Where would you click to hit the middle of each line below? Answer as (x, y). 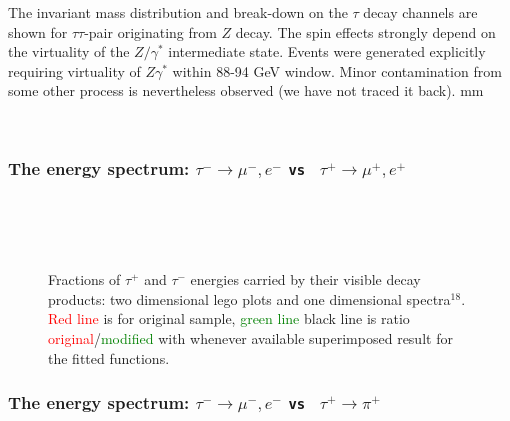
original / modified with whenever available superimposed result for (250, 337)
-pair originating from (150, 31)
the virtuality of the (69, 51)
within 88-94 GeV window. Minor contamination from (337, 70)
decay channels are (420, 12)
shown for (38, 31)
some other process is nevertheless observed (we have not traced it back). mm (246, 90)
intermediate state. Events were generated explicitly (327, 51)
